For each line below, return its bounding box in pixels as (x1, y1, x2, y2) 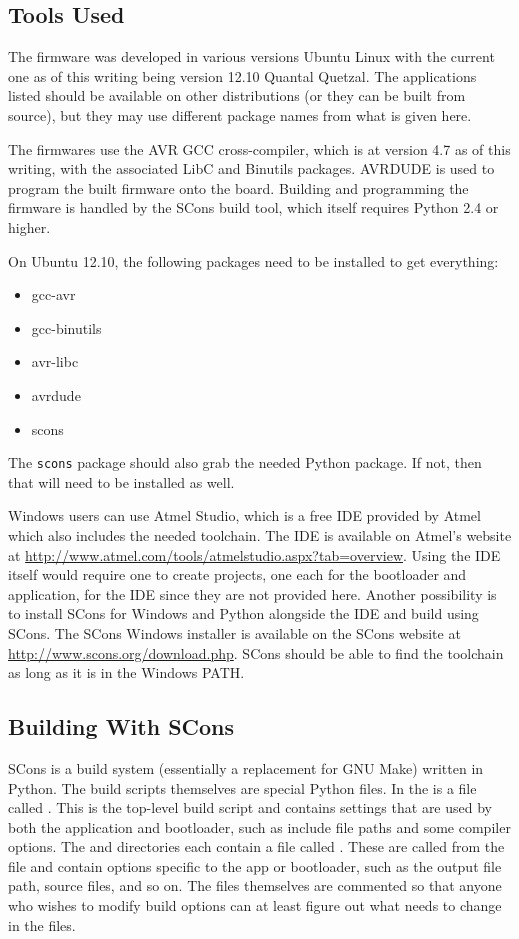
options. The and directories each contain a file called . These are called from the (8, 836, 505, 857)
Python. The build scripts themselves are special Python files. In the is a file (8, 777, 477, 798)
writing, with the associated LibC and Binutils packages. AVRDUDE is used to (8, 158, 495, 179)
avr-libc (31, 351, 79, 372)
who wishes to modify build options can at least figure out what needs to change (8, 895, 502, 916)
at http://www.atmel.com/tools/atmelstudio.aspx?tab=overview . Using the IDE (8, 544, 501, 565)
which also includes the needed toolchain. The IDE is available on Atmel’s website (8, 524, 512, 545)
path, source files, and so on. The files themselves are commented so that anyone (8, 875, 502, 896)
